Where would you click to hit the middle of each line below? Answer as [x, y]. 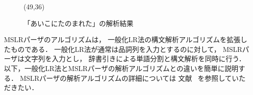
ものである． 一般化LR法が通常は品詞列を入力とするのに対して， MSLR [126, 49]
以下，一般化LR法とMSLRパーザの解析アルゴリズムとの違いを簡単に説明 [121, 68]
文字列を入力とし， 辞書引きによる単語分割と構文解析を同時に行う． [135, 59]
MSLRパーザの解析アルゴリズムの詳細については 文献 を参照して [126, 78]
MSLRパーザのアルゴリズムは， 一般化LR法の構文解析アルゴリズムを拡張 [122, 39]
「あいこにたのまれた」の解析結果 [78, 23]
